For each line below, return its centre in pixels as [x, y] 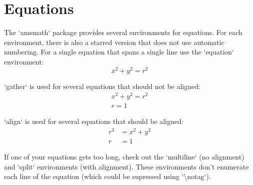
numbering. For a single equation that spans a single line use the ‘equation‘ [119, 52]
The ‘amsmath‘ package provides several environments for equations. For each [123, 32]
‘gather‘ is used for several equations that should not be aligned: [102, 86]
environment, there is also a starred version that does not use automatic [114, 42]
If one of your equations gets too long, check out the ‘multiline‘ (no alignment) [124, 157]
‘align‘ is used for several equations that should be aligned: [94, 121]
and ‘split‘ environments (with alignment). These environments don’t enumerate [126, 166]
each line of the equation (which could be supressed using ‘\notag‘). [108, 176]
